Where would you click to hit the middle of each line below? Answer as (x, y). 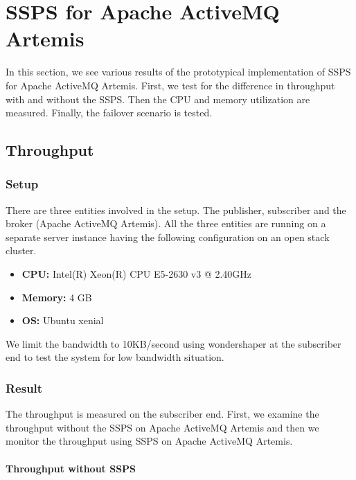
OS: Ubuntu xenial (63, 320)
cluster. (21, 250)
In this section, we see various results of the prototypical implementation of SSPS (178, 72)
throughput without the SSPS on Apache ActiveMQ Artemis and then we (162, 427)
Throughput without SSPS (71, 468)
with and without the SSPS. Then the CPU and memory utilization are (158, 99)
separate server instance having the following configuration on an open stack (168, 237)
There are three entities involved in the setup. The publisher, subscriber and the (176, 210)
